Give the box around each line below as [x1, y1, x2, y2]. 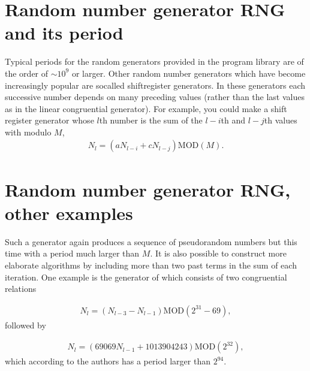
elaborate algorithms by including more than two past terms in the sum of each [5, 259, 297, 271]
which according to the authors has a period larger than [5, 355, 210, 367]
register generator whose [5, 114, 94, 126]
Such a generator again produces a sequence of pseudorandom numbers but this [5, 235, 297, 248]
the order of [5, 67, 49, 79]
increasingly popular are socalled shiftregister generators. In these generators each [5, 79, 305, 91]
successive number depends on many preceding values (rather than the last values [5, 91, 305, 103]
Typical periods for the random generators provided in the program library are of [5, 55, 304, 68]
